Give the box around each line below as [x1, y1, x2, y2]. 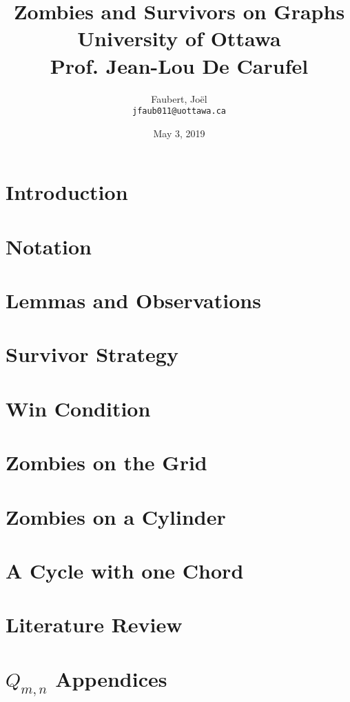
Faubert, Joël [151, 91, 207, 106]
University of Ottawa [77, 24, 281, 52]
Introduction [6, 178, 128, 206]
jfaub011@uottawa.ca [132, 106, 227, 117]
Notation [6, 232, 92, 260]
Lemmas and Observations [6, 286, 261, 314]
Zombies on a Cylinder [6, 502, 226, 530]
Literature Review [6, 610, 183, 639]
